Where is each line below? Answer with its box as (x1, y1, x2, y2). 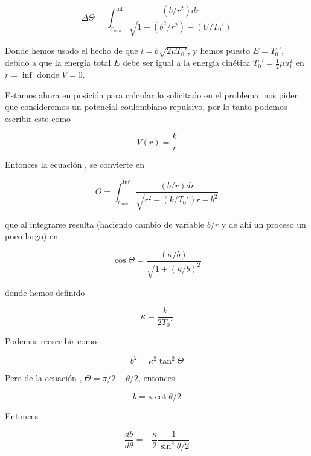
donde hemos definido (5, 286, 85, 299)
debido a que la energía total (5, 56, 111, 69)
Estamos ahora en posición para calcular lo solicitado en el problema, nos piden (5, 88, 300, 101)
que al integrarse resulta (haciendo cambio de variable (5, 217, 205, 230)
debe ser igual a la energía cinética (123, 56, 251, 69)
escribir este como (5, 112, 71, 124)
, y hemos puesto (187, 44, 251, 57)
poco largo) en (5, 230, 58, 242)
